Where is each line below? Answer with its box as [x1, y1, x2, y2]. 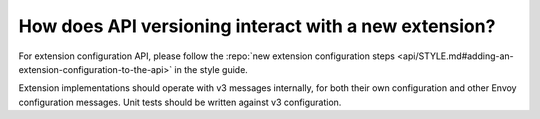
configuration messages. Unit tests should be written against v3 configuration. [18, 96, 342, 108]
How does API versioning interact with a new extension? [18, 15, 496, 37]
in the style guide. [174, 63, 249, 75]
